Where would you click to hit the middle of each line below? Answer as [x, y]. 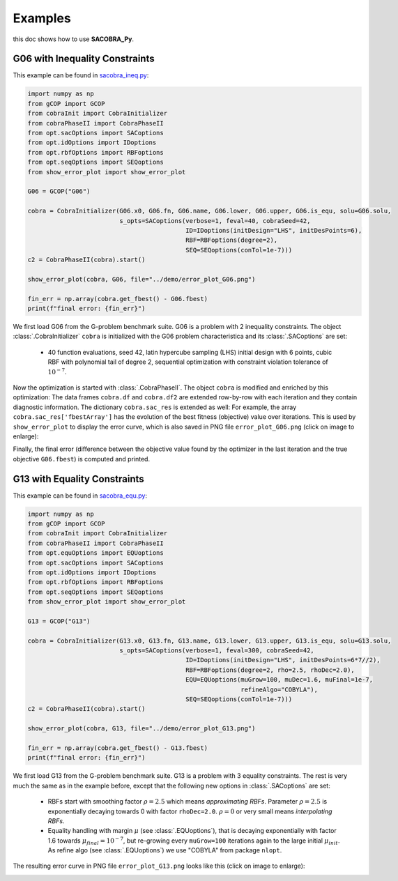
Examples [42, 18]
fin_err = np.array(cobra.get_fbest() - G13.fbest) [118, 748]
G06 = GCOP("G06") [59, 191]
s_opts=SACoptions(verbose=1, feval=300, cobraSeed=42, [217, 651]
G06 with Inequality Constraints [84, 59]
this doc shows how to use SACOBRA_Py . [73, 39]
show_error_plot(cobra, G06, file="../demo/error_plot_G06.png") [141, 279]
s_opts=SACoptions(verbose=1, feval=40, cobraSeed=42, [215, 221]
